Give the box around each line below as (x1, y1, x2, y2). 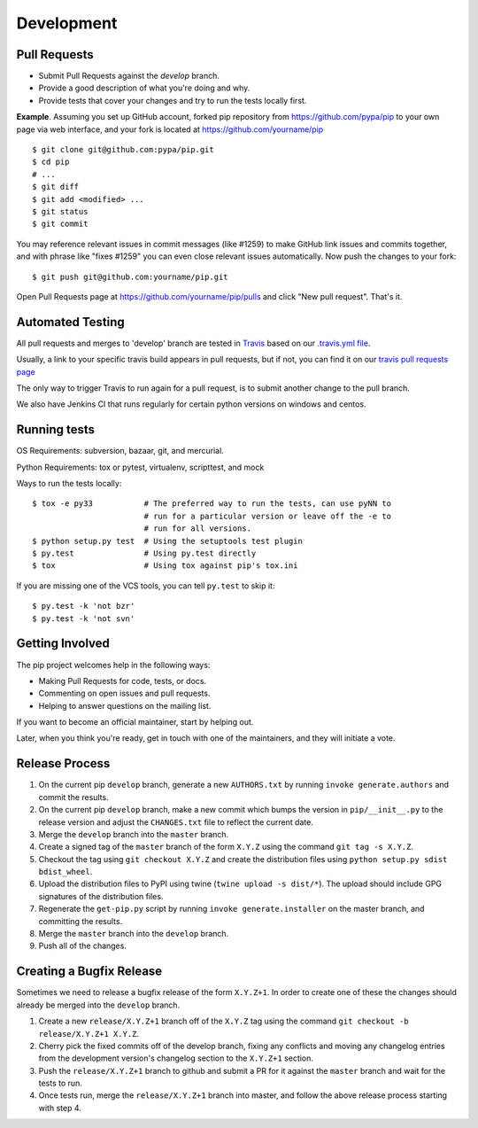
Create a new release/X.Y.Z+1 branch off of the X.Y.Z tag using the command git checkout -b (38, 1015, 409, 1027)
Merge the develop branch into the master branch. (38, 828, 229, 839)
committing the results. (38, 915, 123, 926)
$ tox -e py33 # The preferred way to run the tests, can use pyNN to (32, 499, 392, 509)
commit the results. (38, 791, 110, 802)
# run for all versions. (143, 524, 252, 533)
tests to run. (38, 1077, 83, 1089)
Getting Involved (16, 636, 110, 651)
